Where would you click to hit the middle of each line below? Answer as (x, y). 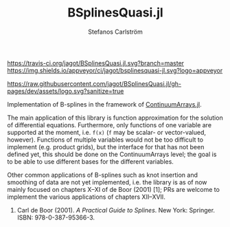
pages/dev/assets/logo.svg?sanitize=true (66, 91)
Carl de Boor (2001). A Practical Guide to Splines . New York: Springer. (116, 210)
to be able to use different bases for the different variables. (90, 161)
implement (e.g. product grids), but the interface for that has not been (106, 147)
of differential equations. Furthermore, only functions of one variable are (109, 125)
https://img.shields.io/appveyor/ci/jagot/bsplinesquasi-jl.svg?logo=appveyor (115, 70)
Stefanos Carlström (115, 32)
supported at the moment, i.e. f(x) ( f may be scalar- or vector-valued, (106, 132)
